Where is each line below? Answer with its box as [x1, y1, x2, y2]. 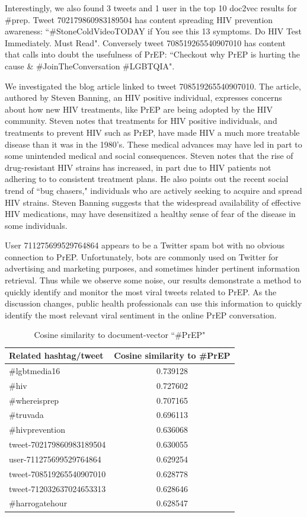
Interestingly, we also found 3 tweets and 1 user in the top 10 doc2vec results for [5, 2, 297, 14]
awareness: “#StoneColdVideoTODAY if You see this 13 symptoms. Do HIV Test [5, 25, 302, 37]
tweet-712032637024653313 [9, 482, 106, 494]
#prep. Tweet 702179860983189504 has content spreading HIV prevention [5, 13, 273, 25]
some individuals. [5, 219, 68, 231]
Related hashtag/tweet [9, 349, 104, 362]
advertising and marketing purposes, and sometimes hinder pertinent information [5, 262, 300, 275]
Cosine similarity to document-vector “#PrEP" [34, 328, 206, 341]
